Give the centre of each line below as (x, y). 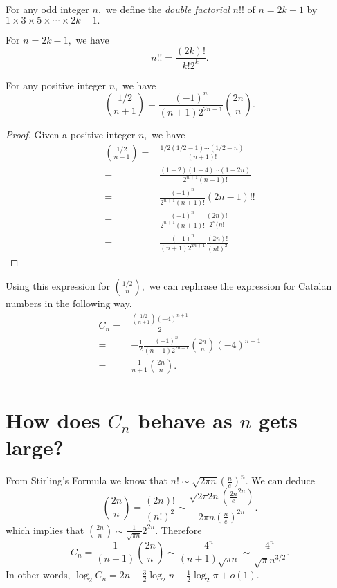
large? (35, 447)
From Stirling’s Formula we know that (86, 480)
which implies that (45, 530)
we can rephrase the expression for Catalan (240, 286)
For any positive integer (56, 85)
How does (53, 420)
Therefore (181, 530)
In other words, (38, 575)
